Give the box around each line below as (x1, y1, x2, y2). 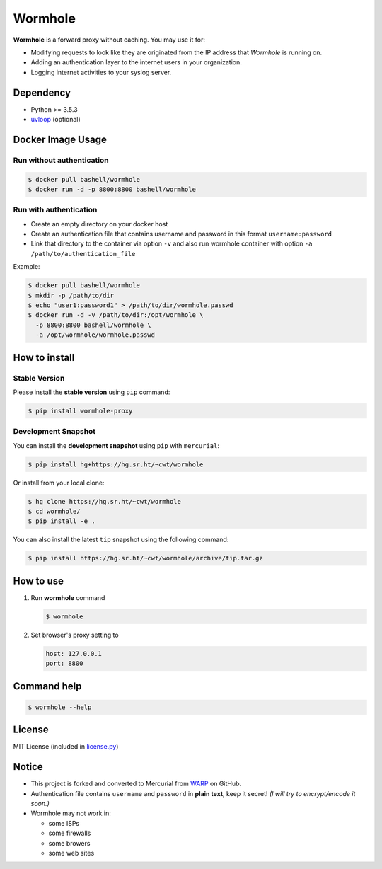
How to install (13, 351, 75, 364)
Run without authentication (13, 155, 109, 165)
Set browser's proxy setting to (30, 631, 120, 639)
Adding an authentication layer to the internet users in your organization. (30, 58, 242, 67)
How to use (13, 575, 64, 587)
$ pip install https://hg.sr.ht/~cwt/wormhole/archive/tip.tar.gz (28, 554, 263, 563)
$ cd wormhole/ (28, 507, 81, 516)
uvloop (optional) (30, 115, 81, 124)
